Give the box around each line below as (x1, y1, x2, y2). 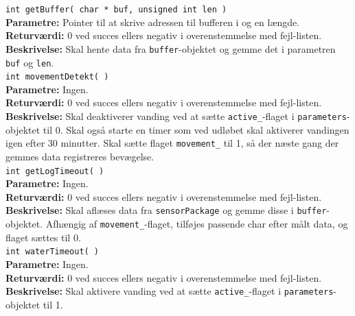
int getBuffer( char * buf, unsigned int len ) (5, 5, 227, 14)
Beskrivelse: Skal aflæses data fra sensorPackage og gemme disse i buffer (5, 203, 327, 217)
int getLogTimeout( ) (5, 166, 104, 176)
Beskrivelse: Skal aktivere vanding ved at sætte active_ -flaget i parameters (5, 284, 334, 298)
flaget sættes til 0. (5, 230, 81, 244)
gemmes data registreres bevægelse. (5, 149, 154, 163)
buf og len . (5, 55, 54, 69)
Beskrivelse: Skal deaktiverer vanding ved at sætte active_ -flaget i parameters (5, 109, 347, 123)
